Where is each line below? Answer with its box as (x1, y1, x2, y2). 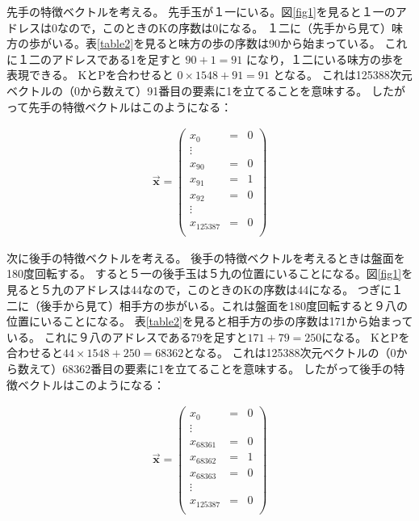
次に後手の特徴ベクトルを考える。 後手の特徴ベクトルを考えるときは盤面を (6, 249, 405, 266)
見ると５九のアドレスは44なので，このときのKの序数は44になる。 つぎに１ (6, 280, 403, 297)
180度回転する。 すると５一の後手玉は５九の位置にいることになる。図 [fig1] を (6, 265, 413, 282)
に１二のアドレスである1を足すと (6, 50, 182, 67)
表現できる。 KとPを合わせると (6, 66, 174, 83)
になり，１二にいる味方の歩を (245, 50, 404, 67)
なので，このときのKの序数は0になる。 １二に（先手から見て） (57, 19, 392, 36)
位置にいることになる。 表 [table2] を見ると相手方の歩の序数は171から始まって (6, 313, 413, 330)
